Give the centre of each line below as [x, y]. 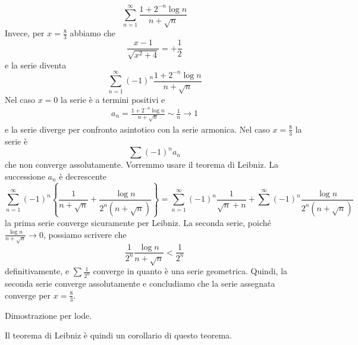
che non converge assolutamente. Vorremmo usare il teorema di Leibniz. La [142, 164]
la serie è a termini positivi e [113, 99]
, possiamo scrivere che [85, 234]
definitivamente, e [37, 271]
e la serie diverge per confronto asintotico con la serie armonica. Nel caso [137, 129]
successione [25, 176]
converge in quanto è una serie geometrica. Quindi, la [190, 271]
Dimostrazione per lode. [48, 315]
